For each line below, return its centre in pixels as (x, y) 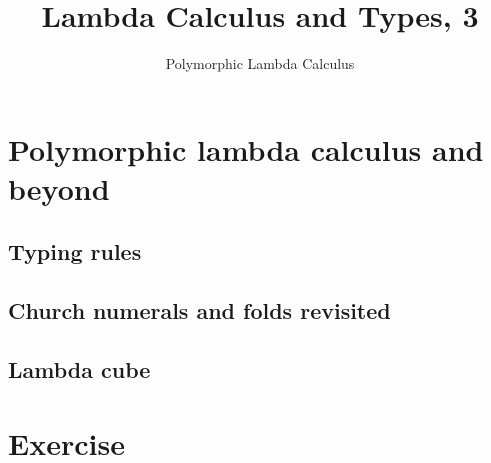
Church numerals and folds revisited (199, 310)
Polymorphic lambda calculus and (246, 148)
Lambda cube (79, 369)
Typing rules (75, 251)
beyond (59, 187)
